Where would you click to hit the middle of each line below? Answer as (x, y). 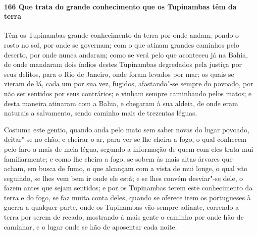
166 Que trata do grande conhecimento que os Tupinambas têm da (120, 6)
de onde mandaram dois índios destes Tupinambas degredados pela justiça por (123, 64)
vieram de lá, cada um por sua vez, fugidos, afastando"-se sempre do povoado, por (129, 84)
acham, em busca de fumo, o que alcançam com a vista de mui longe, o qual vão (126, 168)
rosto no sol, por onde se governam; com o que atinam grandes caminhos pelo (122, 44)
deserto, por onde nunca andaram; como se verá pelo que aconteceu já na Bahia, (126, 54)
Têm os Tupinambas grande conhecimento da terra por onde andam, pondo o (122, 35)
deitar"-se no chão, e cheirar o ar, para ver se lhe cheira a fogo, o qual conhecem (125, 139)
